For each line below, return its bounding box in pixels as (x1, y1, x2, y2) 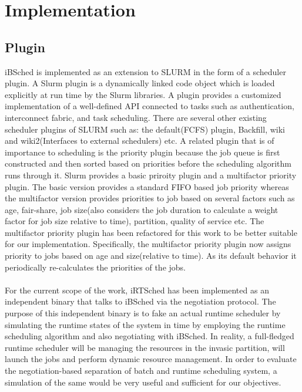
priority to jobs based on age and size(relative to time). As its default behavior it (5, 249, 297, 262)
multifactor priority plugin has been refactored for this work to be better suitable (5, 226, 297, 238)
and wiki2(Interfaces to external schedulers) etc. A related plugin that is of (5, 134, 274, 147)
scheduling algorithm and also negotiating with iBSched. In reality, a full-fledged (5, 330, 294, 342)
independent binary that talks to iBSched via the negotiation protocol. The (5, 295, 276, 307)
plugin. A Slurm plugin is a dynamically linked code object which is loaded (5, 77, 275, 89)
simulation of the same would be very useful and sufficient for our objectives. (5, 376, 281, 388)
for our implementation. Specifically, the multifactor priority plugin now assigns (5, 238, 291, 250)
